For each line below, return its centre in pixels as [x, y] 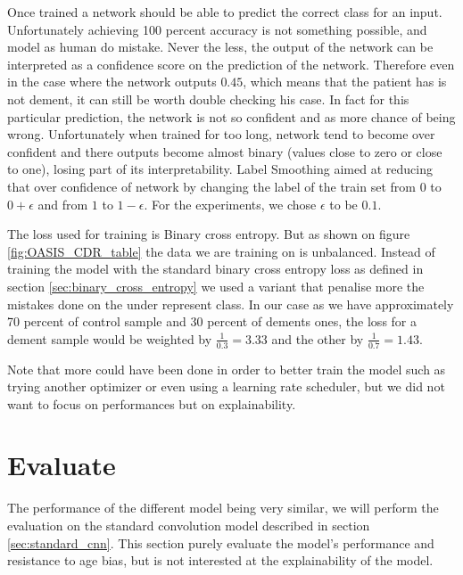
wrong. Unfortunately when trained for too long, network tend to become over [221, 134]
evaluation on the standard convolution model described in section [189, 526]
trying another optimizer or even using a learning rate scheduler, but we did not [226, 386]
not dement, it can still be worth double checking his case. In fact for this [208, 99]
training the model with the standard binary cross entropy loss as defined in [215, 269]
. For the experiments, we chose [230, 204]
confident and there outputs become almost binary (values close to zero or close [225, 151]
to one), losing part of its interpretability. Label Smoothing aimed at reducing [220, 169]
